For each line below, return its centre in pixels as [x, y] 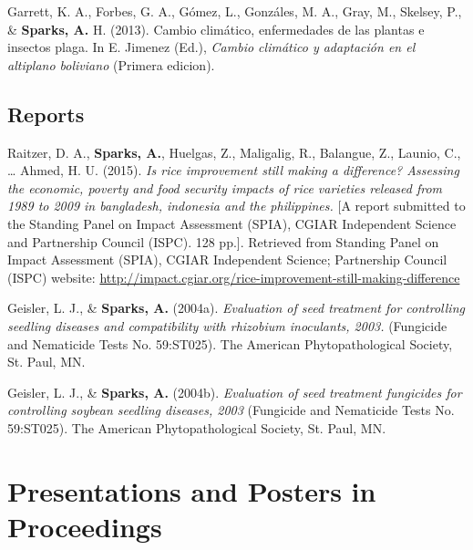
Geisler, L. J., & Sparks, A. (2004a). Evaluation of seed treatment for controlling [236, 308]
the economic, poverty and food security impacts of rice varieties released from [225, 187]
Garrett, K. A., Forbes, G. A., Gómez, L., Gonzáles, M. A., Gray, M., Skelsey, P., [235, 11]
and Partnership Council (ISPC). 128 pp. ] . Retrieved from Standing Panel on [223, 241]
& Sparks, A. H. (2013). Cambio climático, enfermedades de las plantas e [216, 29]
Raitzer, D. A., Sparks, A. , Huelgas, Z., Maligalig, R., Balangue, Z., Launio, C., [234, 152]
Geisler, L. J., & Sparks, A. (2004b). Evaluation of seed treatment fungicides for [235, 392]
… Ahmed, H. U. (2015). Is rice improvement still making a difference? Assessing [233, 170]
